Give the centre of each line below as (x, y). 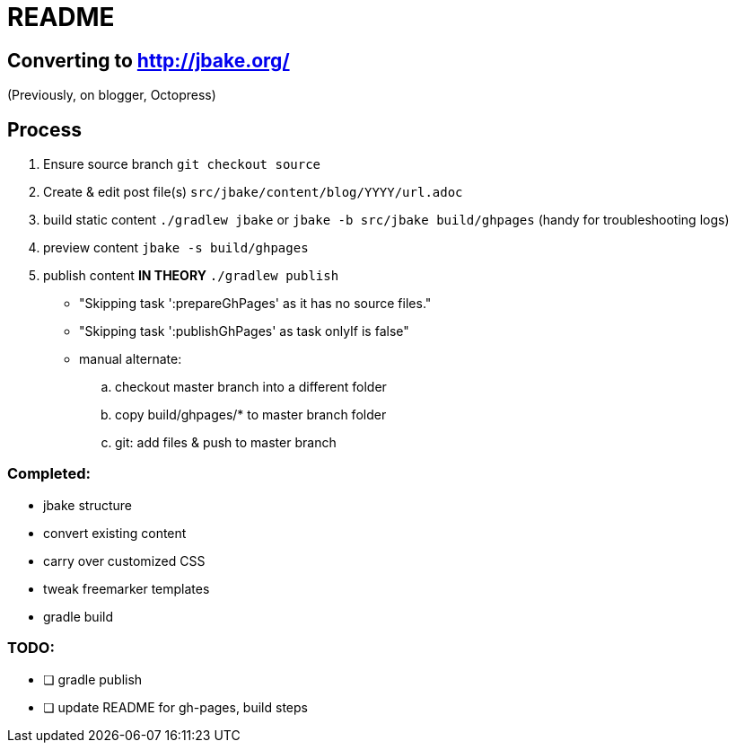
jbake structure (88, 505)
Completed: (49, 474)
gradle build (78, 616)
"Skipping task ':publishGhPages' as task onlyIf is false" (244, 331)
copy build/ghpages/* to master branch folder (251, 415)
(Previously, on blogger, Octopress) (112, 95)
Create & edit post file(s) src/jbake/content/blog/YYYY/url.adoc (253, 192)
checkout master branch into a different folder (251, 387)
